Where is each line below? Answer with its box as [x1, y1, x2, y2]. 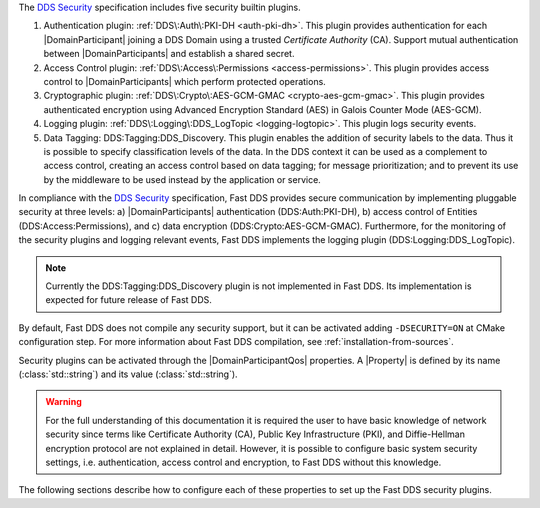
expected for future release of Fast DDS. [45, 294, 212, 306]
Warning [45, 396, 82, 408]
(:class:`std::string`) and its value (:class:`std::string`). [18, 368, 239, 380]
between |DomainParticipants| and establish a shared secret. [43, 48, 295, 60]
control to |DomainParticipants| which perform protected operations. [43, 75, 327, 87]
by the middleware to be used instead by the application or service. [43, 173, 322, 185]
